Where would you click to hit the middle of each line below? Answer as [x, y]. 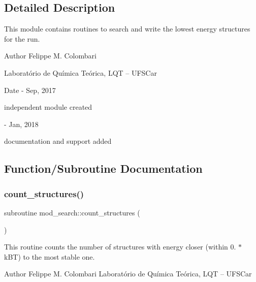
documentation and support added [58, 141]
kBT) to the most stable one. [50, 256]
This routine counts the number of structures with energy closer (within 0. [120, 247]
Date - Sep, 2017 [30, 90]
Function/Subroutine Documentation [103, 168]
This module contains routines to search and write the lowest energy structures [127, 29]
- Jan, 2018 [21, 124]
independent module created [48, 107]
